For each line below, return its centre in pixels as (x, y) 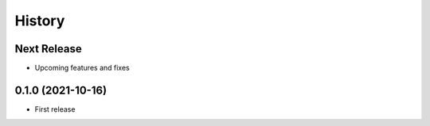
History (40, 21)
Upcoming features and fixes (82, 68)
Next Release (49, 49)
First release (55, 109)
